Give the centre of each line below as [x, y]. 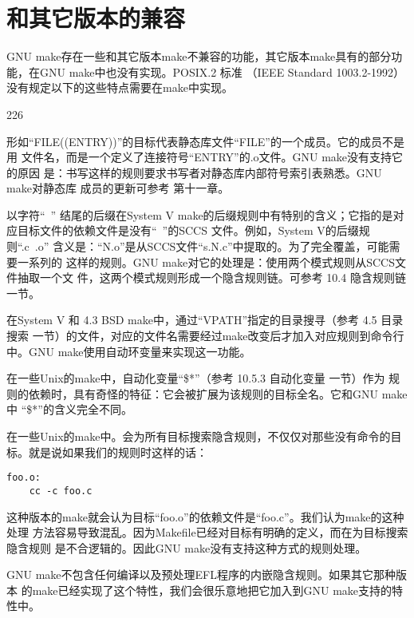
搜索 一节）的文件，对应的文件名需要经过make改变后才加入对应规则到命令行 [205, 336]
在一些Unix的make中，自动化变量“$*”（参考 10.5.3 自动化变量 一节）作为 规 [203, 378]
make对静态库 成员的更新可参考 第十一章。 [118, 188]
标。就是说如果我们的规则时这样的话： [107, 452]
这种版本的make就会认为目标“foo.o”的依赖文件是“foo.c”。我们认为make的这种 [205, 516]
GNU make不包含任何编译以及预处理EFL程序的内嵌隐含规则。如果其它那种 [201, 574]
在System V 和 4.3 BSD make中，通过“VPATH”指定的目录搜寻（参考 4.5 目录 [205, 320]
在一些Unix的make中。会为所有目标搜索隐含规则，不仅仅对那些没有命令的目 [204, 436]
